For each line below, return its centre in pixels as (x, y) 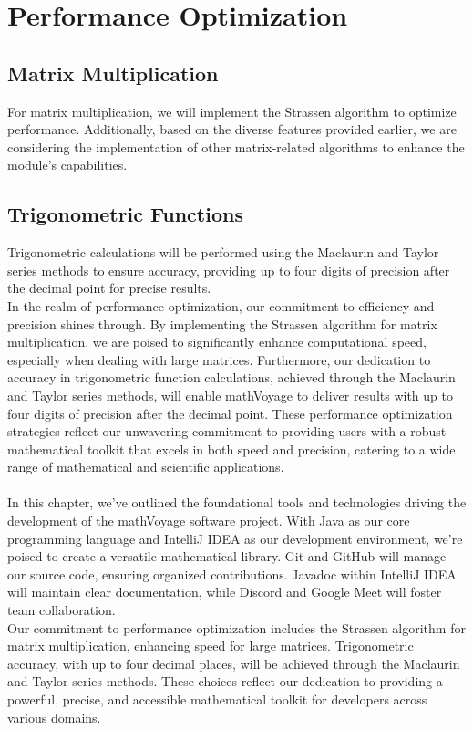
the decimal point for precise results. (109, 288)
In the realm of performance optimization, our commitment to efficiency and (221, 305)
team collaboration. (62, 610)
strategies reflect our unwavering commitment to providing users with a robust (227, 431)
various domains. (54, 717)
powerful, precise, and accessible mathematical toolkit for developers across (217, 699)
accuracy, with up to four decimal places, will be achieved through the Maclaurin (234, 663)
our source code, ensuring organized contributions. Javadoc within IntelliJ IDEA (232, 574)
